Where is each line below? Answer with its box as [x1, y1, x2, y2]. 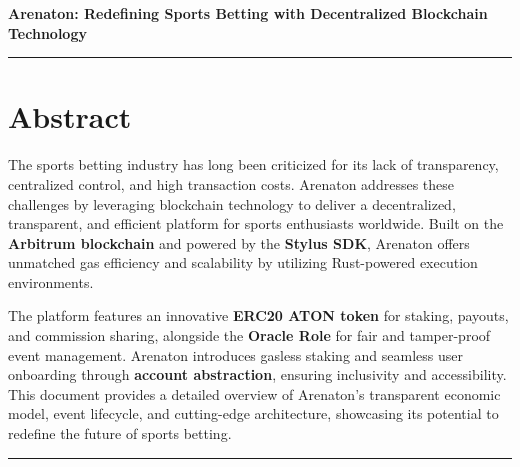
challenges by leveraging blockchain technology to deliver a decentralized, [8, 193, 456, 214]
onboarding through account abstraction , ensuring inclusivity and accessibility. [8, 364, 507, 385]
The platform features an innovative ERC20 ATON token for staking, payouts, [8, 305, 509, 326]
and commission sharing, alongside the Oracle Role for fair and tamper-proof [8, 325, 491, 346]
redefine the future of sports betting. [8, 423, 232, 444]
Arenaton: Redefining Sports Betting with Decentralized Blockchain [8, 3, 488, 23]
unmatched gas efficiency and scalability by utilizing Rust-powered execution [8, 252, 478, 273]
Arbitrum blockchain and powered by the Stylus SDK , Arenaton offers [8, 232, 470, 253]
